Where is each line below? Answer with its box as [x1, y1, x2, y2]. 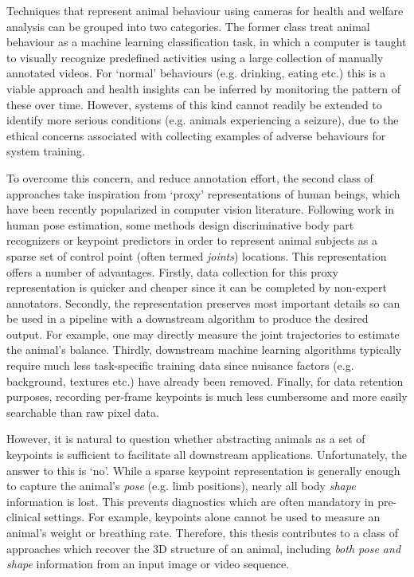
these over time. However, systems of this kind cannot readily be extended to [6, 96, 382, 112]
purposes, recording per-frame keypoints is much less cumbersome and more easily [6, 388, 408, 405]
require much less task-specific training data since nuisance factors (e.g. [6, 357, 354, 374]
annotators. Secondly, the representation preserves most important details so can [6, 294, 400, 311]
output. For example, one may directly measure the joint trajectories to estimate [6, 325, 400, 342]
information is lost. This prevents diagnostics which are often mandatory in [6, 493, 374, 509]
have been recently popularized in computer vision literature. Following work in [6, 201, 395, 218]
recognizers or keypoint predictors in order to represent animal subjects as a [6, 232, 377, 249]
